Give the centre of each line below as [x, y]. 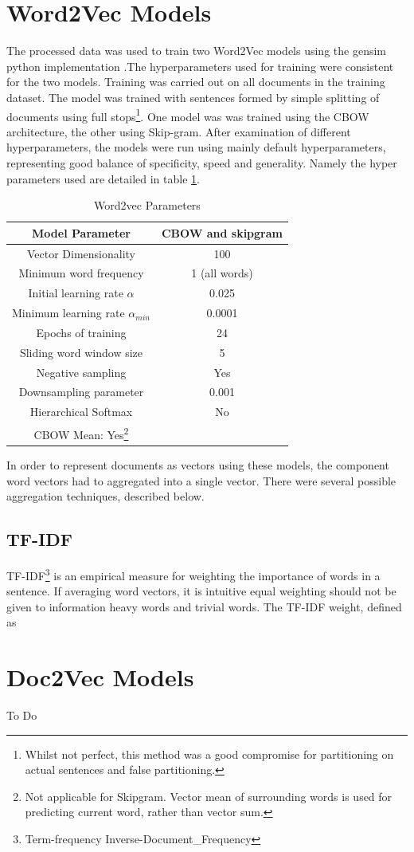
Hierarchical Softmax [81, 412]
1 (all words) [222, 273]
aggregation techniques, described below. [105, 496]
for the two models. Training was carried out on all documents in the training [196, 82]
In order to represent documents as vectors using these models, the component [198, 464]
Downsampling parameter [81, 392]
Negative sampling [81, 372]
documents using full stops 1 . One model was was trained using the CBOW [188, 115]
